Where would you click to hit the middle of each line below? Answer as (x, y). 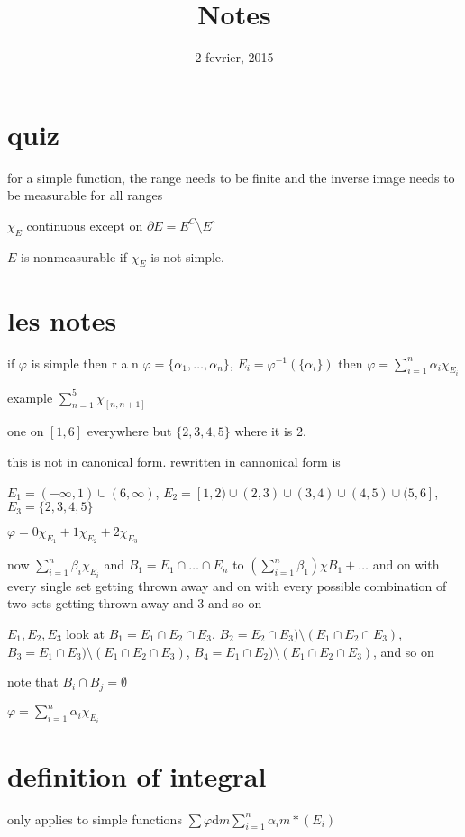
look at (86, 633)
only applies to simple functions (95, 819)
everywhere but (129, 431)
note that (33, 682)
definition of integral (137, 775)
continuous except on (85, 225)
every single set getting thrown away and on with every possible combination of (227, 585)
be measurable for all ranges (85, 195)
